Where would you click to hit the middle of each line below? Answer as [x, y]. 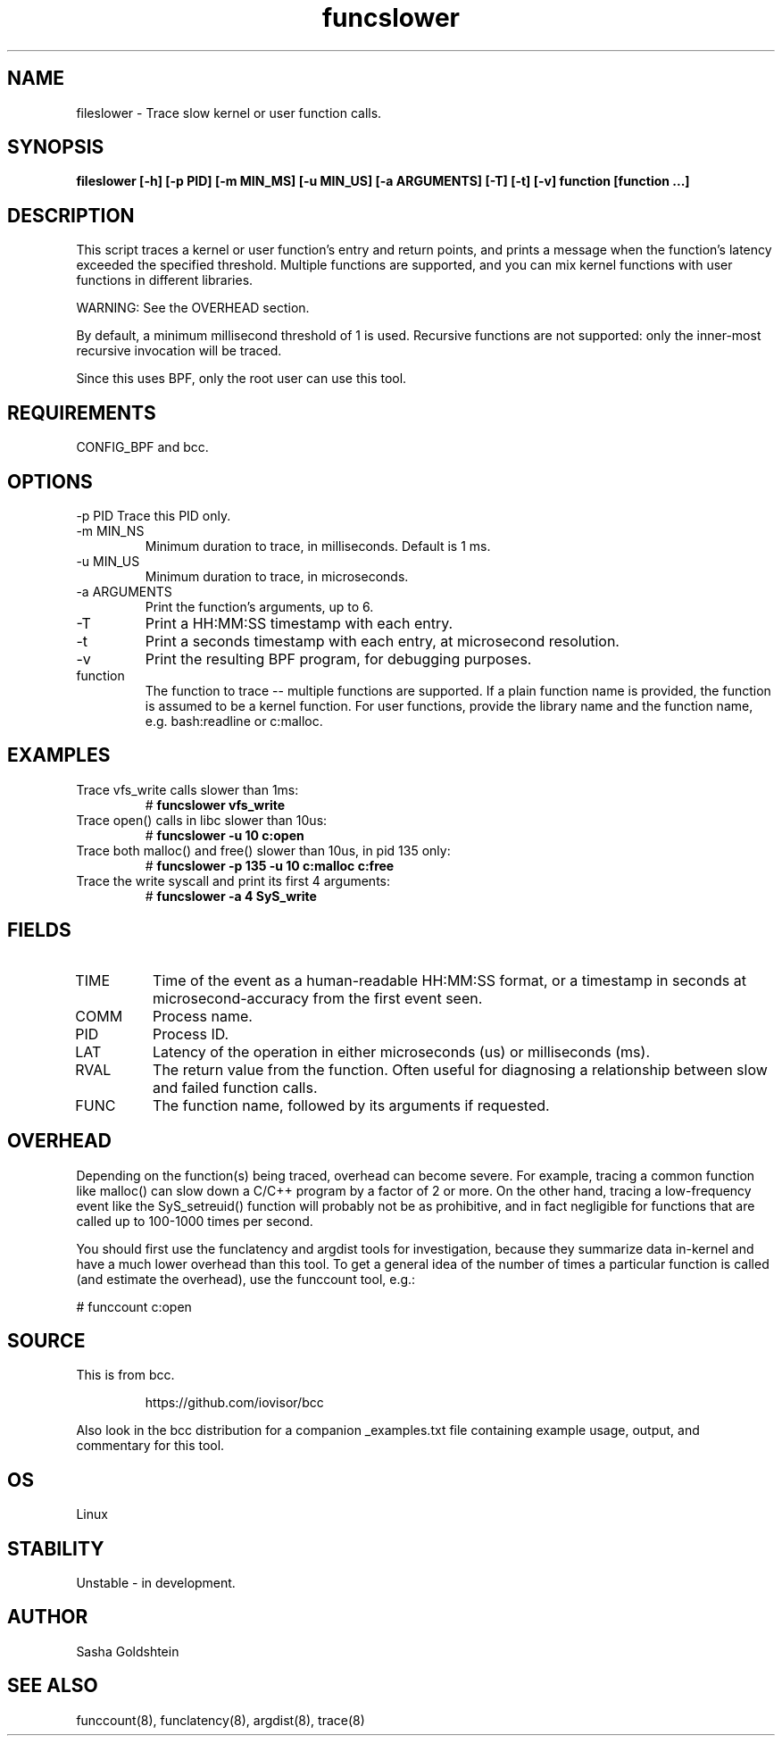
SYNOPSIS [56, 147]
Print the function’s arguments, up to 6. [259, 606]
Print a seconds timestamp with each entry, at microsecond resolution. [382, 641]
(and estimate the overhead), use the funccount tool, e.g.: [246, 1279]
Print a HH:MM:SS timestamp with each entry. [299, 623]
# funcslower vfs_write [215, 805]
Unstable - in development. [156, 1583]
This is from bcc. [125, 1375]
